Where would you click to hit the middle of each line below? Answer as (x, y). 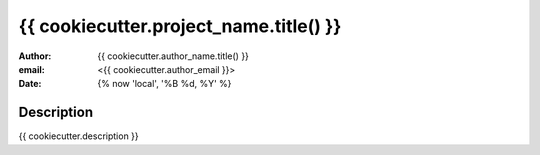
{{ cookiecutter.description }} (78, 136)
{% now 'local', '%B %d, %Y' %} (164, 84)
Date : (30, 84)
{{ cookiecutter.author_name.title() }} (173, 56)
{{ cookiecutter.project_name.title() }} (180, 26)
